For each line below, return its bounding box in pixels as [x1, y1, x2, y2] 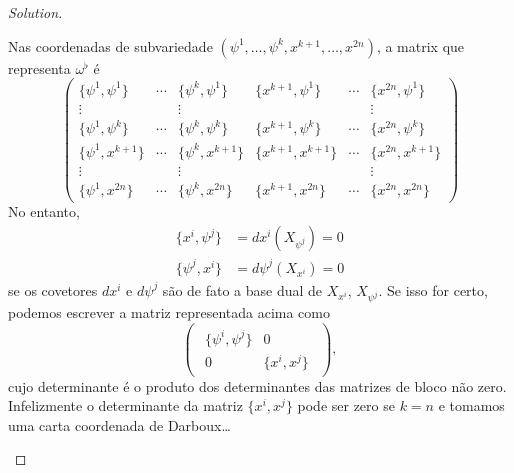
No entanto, [8, 201, 80, 222]
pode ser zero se [297, 395, 395, 416]
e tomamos [438, 395, 505, 416]
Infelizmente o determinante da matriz [8, 395, 243, 416]
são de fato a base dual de [162, 279, 323, 300]
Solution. [8, 2, 63, 22]
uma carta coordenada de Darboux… [8, 414, 231, 435]
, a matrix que [376, 35, 465, 56]
